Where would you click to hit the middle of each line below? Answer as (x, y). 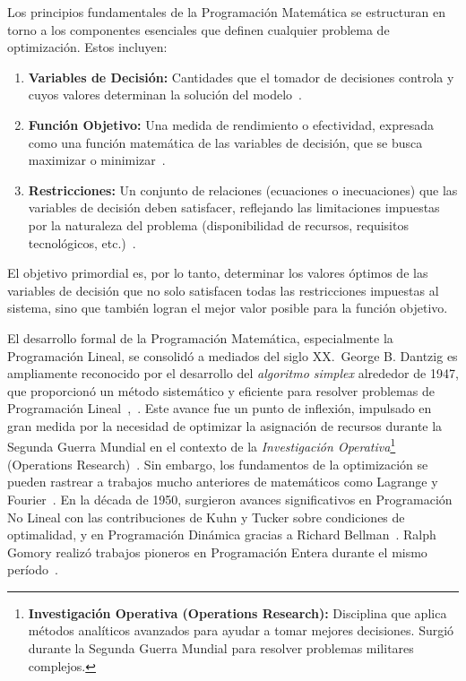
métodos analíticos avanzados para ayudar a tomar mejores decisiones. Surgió (241, 630)
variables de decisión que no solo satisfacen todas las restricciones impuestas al (223, 290)
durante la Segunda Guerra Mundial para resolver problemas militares (221, 648)
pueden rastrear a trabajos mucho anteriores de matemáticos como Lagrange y (223, 482)
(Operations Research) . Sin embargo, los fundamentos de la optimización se (218, 464)
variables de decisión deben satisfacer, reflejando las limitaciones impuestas (234, 207)
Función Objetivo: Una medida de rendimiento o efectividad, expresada (231, 124)
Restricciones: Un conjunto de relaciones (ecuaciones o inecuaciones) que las (243, 190)
